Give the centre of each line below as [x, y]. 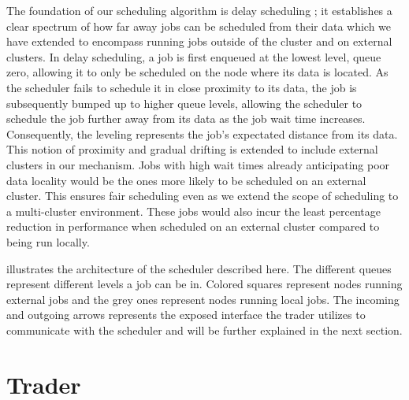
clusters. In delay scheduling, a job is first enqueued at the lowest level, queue [194, 56]
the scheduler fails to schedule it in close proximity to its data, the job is [182, 87]
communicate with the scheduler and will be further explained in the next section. [204, 330]
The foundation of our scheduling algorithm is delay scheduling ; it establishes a [199, 10]
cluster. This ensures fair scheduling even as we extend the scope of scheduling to [203, 196]
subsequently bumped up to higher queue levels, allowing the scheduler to [184, 103]
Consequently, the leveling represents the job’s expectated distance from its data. [202, 133]
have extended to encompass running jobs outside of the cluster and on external [199, 41]
